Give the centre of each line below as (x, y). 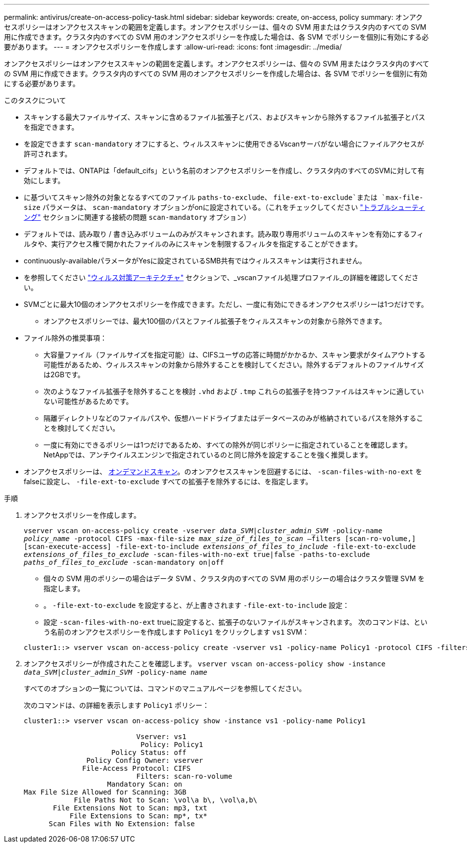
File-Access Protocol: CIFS (137, 768)
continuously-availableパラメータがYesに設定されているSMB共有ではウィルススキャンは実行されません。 (195, 261)
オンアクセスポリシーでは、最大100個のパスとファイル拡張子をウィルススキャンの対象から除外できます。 (215, 321)
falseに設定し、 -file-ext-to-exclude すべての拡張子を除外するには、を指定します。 (168, 481)
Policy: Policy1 (172, 745)
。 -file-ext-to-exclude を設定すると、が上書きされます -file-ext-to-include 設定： (197, 605)
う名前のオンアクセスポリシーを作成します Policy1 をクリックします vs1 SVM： (176, 632)
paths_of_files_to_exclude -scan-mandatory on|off (124, 562)
